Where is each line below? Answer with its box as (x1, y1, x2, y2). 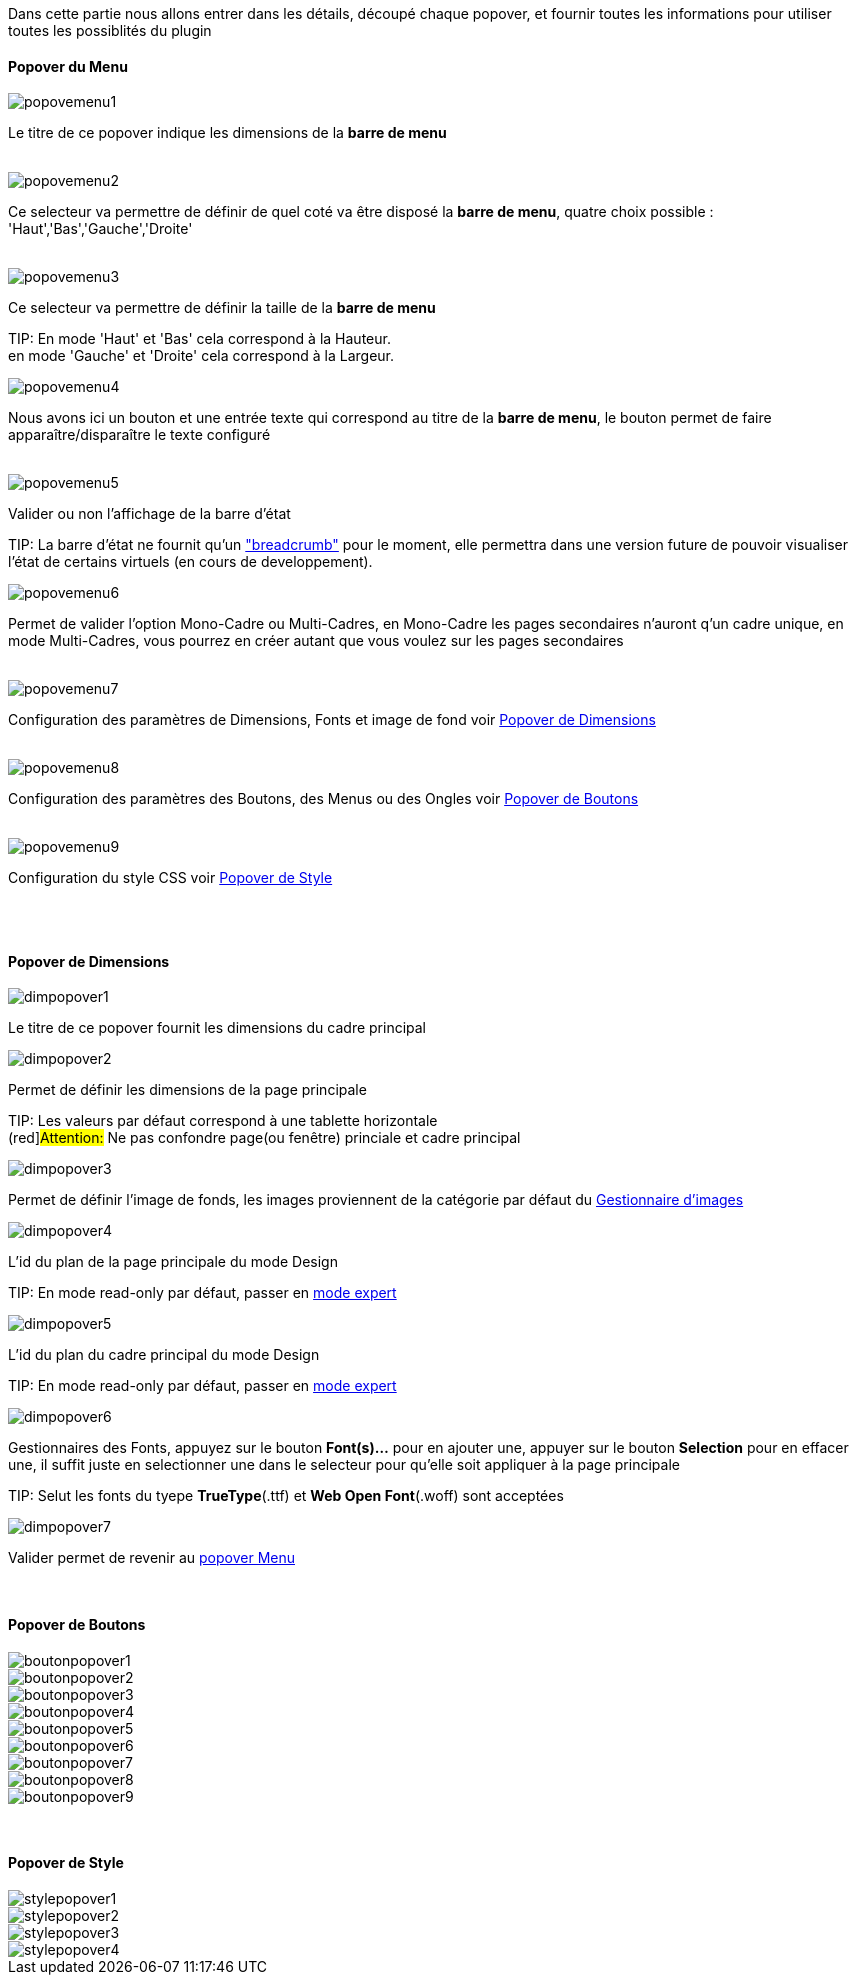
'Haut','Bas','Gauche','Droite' (8, 220, 193, 238)
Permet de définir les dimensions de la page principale (8, 1081, 367, 1099)
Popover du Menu (8, 57, 128, 75)
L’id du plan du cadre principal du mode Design (8, 1346, 320, 1364)
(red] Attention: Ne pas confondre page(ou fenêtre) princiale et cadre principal (8, 1129, 521, 1147)
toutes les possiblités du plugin (8, 22, 212, 39)
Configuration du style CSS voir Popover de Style (8, 869, 333, 887)
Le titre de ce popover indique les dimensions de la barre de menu (8, 124, 447, 142)
